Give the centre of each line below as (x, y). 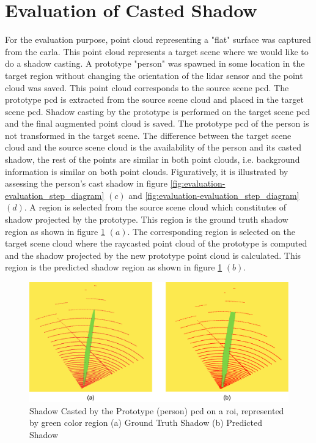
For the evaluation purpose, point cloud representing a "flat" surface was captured (158, 39)
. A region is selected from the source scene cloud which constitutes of (155, 207)
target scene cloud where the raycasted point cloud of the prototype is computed (156, 243)
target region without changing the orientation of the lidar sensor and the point (154, 75)
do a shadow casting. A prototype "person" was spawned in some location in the (155, 63)
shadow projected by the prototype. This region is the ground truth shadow (147, 219)
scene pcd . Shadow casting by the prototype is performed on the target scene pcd (158, 111)
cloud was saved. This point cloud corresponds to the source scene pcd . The (147, 87)
